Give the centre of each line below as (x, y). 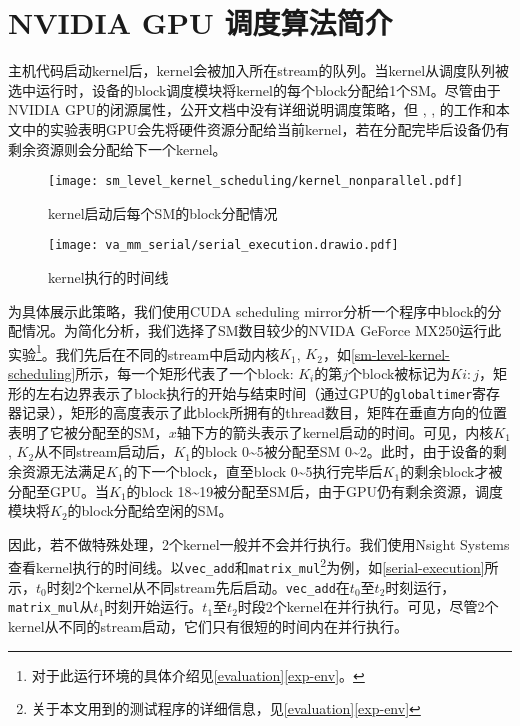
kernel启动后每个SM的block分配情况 (163, 212)
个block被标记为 (399, 373)
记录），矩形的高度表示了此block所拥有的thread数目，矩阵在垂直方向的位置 (264, 412)
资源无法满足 (63, 471)
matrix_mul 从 (51, 606)
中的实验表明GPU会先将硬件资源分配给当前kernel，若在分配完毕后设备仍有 (265, 128)
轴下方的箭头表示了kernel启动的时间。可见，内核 (335, 431)
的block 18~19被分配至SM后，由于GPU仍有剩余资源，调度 (314, 490)
